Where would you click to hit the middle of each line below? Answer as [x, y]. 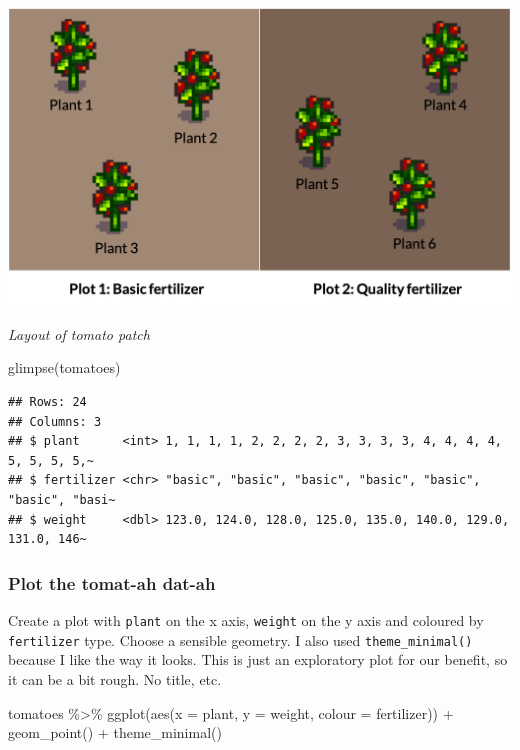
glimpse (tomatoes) [64, 367]
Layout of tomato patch [79, 333]
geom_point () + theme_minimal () [115, 732]
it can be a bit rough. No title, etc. [115, 678]
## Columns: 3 [55, 421]
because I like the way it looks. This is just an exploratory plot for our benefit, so [258, 659]
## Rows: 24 [47, 402]
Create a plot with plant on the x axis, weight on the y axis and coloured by [246, 620]
